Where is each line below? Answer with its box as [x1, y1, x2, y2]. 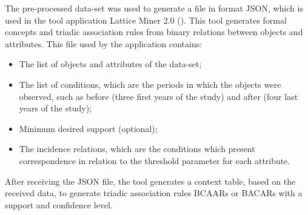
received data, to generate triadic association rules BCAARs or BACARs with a [5, 187, 303, 199]
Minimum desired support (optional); [19, 122, 158, 134]
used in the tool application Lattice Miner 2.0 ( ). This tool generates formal [5, 13, 287, 26]
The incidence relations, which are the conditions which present [19, 142, 255, 155]
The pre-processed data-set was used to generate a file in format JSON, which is [5, 2, 303, 14]
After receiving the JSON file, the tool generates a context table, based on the [5, 174, 296, 187]
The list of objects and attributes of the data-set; [19, 58, 202, 70]
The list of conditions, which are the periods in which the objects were [19, 78, 281, 90]
